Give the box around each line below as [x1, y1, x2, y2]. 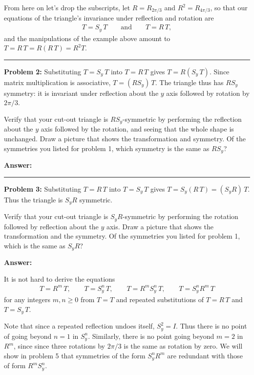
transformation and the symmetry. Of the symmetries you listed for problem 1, [4, 231, 240, 241]
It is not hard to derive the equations [4, 273, 115, 284]
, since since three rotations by [14, 341, 105, 351]
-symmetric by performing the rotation [122, 211, 238, 221]
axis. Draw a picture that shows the [106, 221, 213, 231]
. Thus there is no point [176, 321, 247, 331]
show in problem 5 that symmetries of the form [4, 350, 146, 360]
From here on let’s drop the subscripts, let [4, 2, 130, 12]
